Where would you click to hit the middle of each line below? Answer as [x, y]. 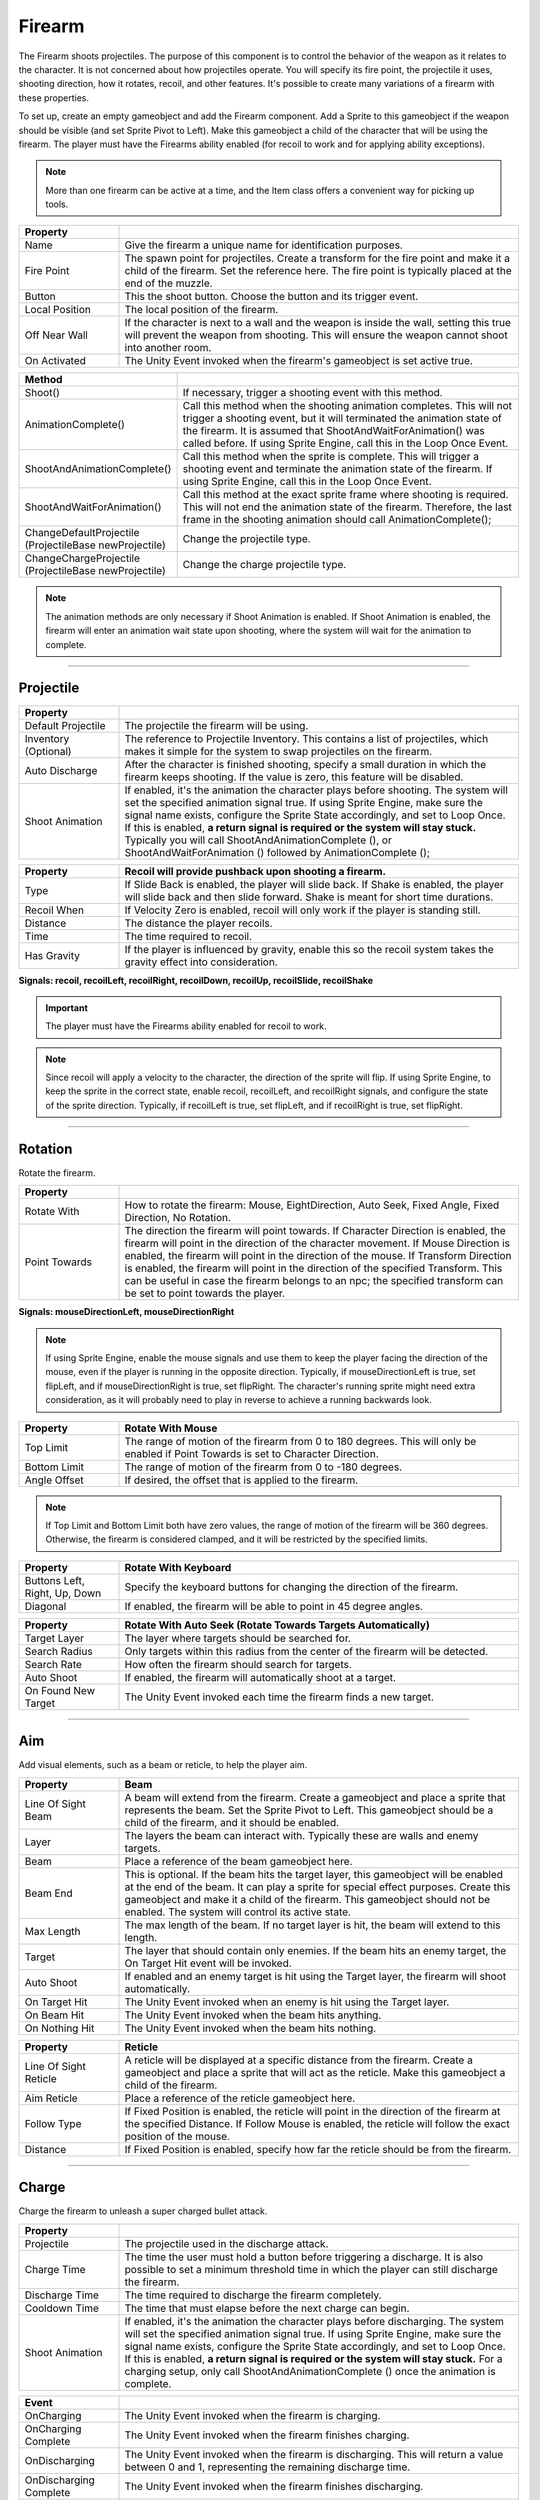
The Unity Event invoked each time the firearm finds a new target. [279, 1697]
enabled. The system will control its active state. [238, 1912]
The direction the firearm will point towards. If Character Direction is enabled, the [315, 1231]
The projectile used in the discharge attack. [226, 2243]
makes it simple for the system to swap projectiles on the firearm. [278, 751]
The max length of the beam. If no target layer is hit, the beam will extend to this [312, 1925]
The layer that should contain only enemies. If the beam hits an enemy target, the [315, 1950]
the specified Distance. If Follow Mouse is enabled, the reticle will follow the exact [317, 2123]
